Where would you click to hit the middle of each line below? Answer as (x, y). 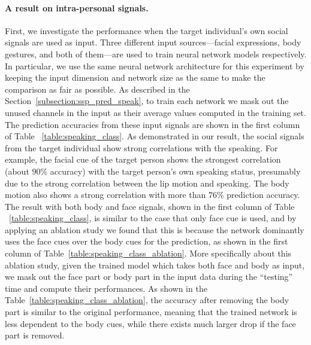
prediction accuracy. (263, 195)
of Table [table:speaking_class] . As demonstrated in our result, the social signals (155, 136)
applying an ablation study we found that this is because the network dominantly (155, 229)
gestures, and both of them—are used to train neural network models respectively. (156, 54)
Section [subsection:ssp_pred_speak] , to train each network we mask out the (147, 101)
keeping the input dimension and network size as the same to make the (135, 77)
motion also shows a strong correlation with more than (105, 195)
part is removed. (35, 335)
